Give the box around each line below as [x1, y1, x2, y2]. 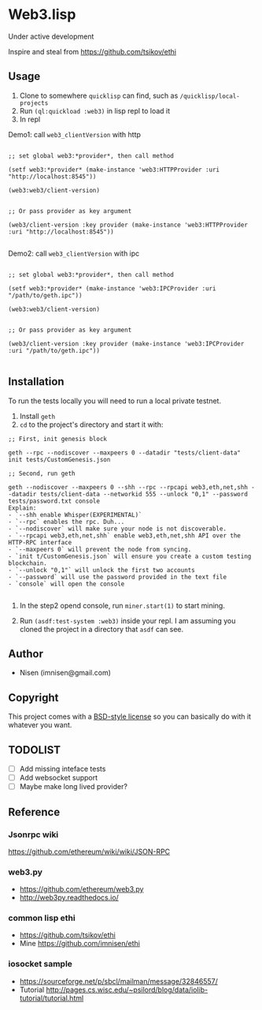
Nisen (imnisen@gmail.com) [19, 668, 112, 678]
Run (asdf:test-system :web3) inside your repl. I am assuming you [19, 615, 236, 625]
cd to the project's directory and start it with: [19, 420, 164, 429]
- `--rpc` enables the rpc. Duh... [8, 518, 125, 526]
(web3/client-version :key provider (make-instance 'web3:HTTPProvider [8, 221, 248, 229]
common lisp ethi [8, 913, 76, 924]
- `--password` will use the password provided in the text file [8, 573, 227, 581]
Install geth [19, 411, 56, 421]
